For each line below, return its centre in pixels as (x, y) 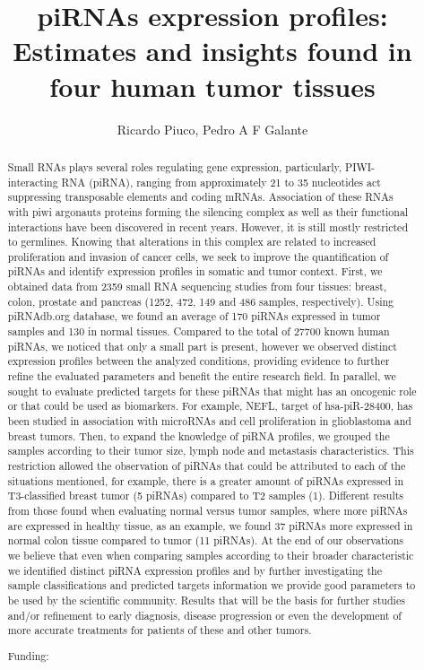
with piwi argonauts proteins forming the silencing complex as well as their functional (208, 211)
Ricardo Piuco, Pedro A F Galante (212, 129)
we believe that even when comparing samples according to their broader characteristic (211, 555)
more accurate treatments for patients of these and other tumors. (160, 630)
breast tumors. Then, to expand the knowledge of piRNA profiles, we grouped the (199, 435)
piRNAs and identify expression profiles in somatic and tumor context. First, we (195, 271)
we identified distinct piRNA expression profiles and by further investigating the (195, 570)
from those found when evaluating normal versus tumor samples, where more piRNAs (208, 510)
